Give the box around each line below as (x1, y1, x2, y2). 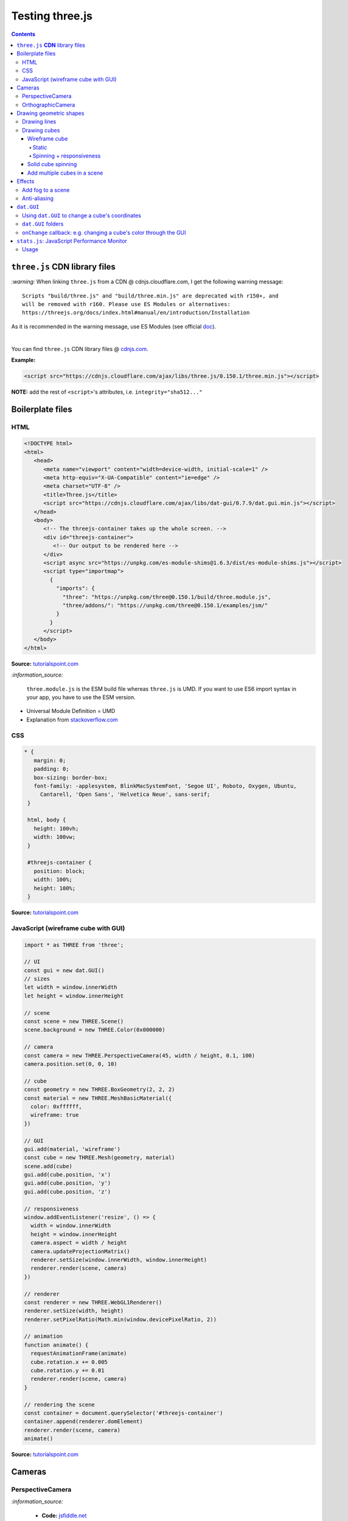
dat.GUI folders (22, 220, 64, 228)
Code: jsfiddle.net (41, 1512, 87, 1519)
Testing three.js (11, 9, 92, 23)
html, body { (27, 816, 66, 824)
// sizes (24, 975, 50, 983)
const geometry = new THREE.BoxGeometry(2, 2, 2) (24, 1086, 175, 1093)
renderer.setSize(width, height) (24, 1307, 124, 1314)
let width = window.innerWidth (24, 984, 118, 991)
